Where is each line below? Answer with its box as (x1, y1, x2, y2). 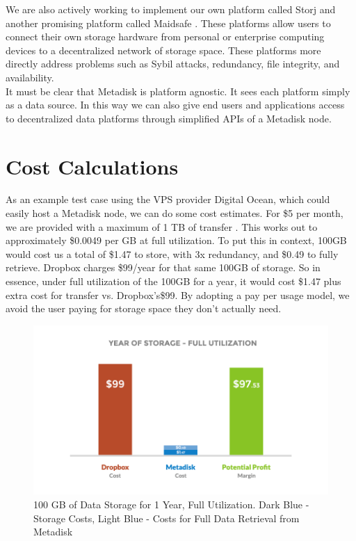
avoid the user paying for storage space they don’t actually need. (6, 301, 282, 316)
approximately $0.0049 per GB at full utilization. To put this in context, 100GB (6, 233, 347, 248)
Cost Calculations (6, 152, 179, 180)
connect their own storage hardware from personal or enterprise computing (6, 29, 325, 44)
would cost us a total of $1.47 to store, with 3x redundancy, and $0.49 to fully (6, 246, 339, 261)
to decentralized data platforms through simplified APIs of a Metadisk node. (6, 111, 332, 125)
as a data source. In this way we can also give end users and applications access (6, 97, 345, 112)
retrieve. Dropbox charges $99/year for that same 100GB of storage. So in (6, 260, 321, 275)
